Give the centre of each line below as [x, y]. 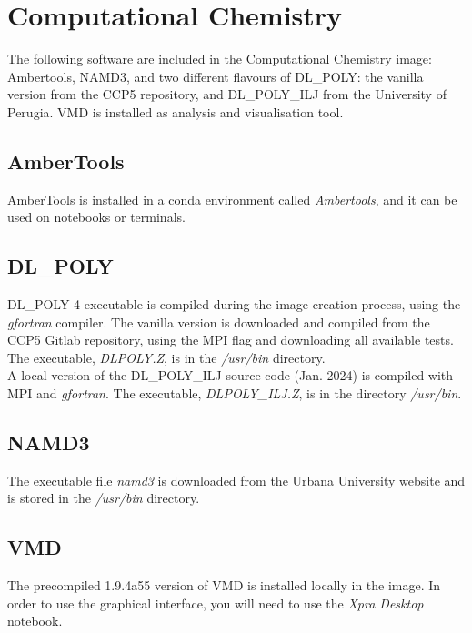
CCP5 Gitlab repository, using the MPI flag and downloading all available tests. [231, 340]
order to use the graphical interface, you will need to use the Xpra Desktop [216, 603]
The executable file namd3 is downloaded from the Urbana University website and [236, 480]
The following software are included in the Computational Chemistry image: [220, 59]
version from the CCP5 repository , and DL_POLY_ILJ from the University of [227, 94]
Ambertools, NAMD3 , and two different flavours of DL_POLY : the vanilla [216, 76]
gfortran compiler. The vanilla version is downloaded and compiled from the [219, 322]
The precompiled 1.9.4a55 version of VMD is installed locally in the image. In [224, 585]
